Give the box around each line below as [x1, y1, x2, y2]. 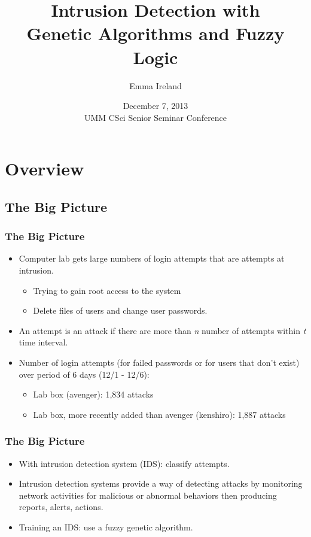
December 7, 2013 [123, 99, 188, 112]
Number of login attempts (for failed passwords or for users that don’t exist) [19, 356, 300, 369]
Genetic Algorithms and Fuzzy [26, 21, 285, 45]
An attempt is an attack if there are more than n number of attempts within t [19, 324, 306, 336]
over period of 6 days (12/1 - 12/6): [19, 368, 150, 380]
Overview [5, 156, 84, 181]
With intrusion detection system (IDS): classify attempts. [19, 457, 230, 469]
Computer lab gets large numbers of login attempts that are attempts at [19, 252, 285, 265]
